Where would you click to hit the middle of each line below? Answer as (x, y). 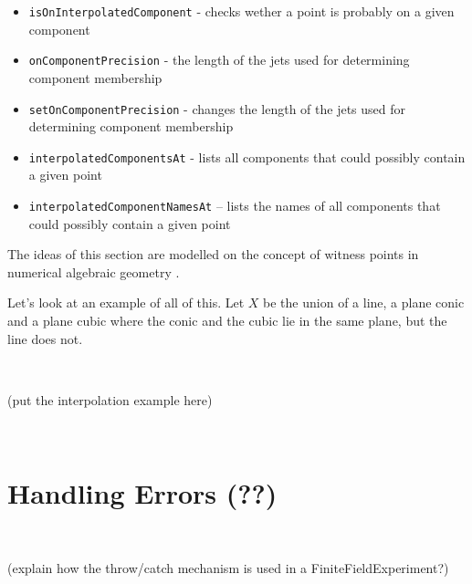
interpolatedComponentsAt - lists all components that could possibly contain (247, 156)
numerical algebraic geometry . (94, 271)
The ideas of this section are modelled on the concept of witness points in (213, 254)
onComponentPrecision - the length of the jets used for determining (219, 60)
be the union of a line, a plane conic (364, 302)
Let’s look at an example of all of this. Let (126, 302)
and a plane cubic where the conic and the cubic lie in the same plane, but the (227, 321)
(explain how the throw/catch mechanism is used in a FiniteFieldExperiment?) (228, 567)
